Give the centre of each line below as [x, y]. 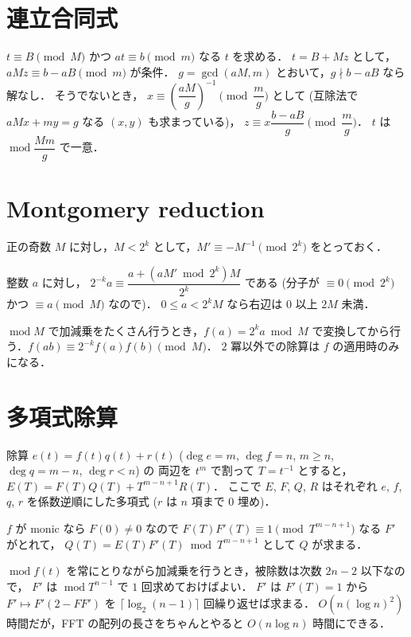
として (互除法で [315, 94]
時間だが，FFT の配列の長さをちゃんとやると [125, 623]
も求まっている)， [194, 121]
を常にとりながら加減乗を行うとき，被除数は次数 [194, 571]
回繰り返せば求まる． [259, 603]
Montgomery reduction [136, 208]
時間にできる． [351, 623]
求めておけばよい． [202, 586]
